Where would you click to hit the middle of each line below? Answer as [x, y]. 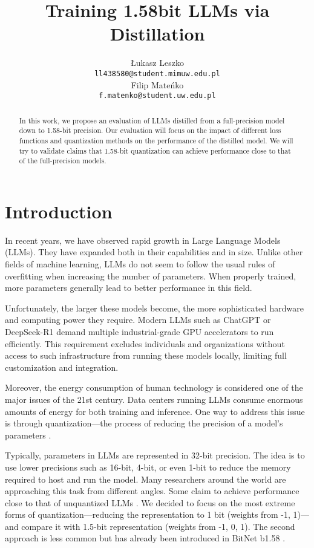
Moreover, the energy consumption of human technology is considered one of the [154, 387]
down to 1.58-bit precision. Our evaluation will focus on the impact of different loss [150, 130]
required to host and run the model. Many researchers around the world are [146, 479]
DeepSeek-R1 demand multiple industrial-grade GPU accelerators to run [139, 331]
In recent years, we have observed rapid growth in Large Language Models [143, 240]
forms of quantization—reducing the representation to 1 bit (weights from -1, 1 [151, 514]
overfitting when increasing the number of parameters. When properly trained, [151, 276]
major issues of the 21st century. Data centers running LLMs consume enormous [154, 399]
